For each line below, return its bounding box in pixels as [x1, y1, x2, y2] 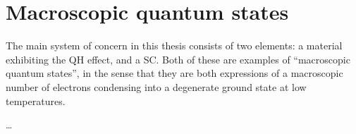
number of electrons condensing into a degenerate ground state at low [6, 79, 307, 94]
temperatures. [6, 93, 66, 108]
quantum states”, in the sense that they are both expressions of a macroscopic [6, 66, 343, 80]
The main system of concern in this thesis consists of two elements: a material [6, 38, 343, 53]
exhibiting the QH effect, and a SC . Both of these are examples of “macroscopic [6, 51, 350, 66]
